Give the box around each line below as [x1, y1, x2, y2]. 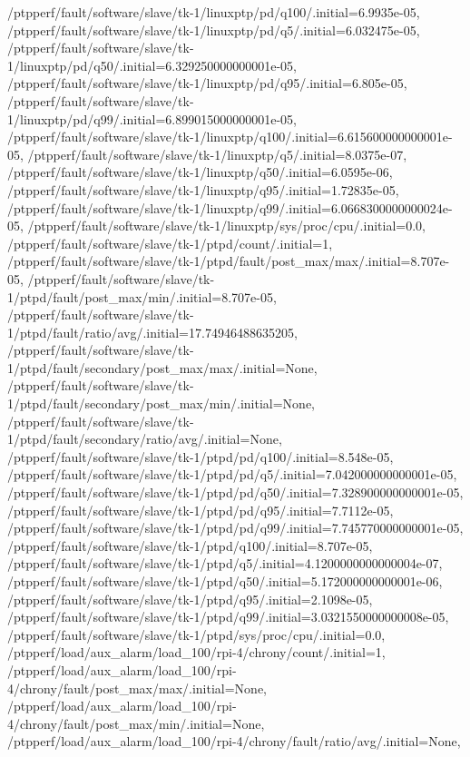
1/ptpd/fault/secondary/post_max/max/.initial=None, [7, 358, 318, 377]
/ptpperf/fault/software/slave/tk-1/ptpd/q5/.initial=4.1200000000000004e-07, [7, 554, 443, 573]
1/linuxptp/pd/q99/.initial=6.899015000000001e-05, [7, 109, 297, 128]
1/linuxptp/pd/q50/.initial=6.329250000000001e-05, [7, 55, 297, 74]
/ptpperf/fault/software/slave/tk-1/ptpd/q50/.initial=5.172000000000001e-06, [7, 572, 443, 590]
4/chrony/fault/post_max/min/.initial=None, [7, 713, 265, 732]
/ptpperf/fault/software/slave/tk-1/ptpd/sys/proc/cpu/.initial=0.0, [7, 624, 386, 644]
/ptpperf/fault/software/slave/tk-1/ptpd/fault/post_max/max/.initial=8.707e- [7, 251, 450, 270]
